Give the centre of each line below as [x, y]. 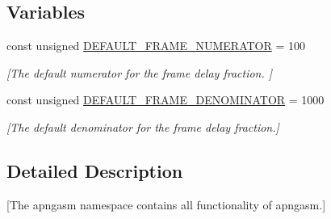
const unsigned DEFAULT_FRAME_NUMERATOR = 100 [156, 46]
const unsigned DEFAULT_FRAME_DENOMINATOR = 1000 [165, 100]
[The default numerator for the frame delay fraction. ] [140, 72]
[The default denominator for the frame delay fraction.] [143, 126]
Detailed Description [95, 170]
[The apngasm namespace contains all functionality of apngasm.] [166, 204]
